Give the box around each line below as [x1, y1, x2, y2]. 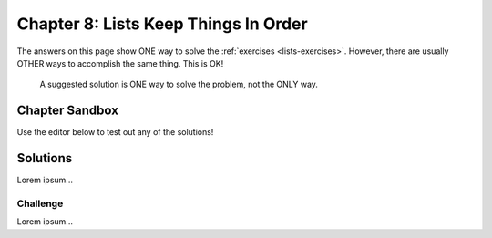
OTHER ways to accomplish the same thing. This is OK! [16, 57, 224, 68]
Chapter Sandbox [16, 103, 118, 119]
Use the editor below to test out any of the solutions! [16, 127, 214, 138]
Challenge [16, 197, 64, 210]
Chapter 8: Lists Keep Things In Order [16, 14, 309, 34]
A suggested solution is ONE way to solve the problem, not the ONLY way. [39, 78, 319, 90]
